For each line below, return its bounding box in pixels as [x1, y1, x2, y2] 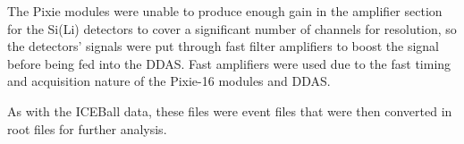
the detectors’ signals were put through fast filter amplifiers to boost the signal [7, 37, 439, 55]
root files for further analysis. [7, 119, 167, 138]
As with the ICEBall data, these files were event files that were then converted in [7, 101, 452, 120]
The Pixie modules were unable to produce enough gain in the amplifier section [7, 2, 443, 20]
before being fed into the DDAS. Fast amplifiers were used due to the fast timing [7, 54, 451, 72]
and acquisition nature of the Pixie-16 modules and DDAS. [7, 72, 331, 90]
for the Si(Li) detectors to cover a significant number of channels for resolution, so [7, 19, 457, 38]
